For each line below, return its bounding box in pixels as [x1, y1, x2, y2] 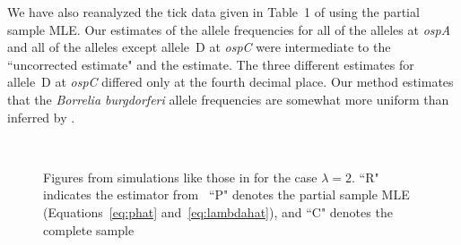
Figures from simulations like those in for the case [43, 167, 317, 186]
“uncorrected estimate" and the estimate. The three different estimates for [7, 55, 414, 73]
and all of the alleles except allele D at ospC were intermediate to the [7, 38, 391, 56]
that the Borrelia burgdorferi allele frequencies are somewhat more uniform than [7, 89, 449, 108]
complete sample [43, 220, 135, 239]
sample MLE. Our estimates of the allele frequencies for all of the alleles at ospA [7, 20, 451, 38]
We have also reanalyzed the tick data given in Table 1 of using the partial [7, 3, 420, 21]
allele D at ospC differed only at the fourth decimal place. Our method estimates [7, 72, 454, 91]
